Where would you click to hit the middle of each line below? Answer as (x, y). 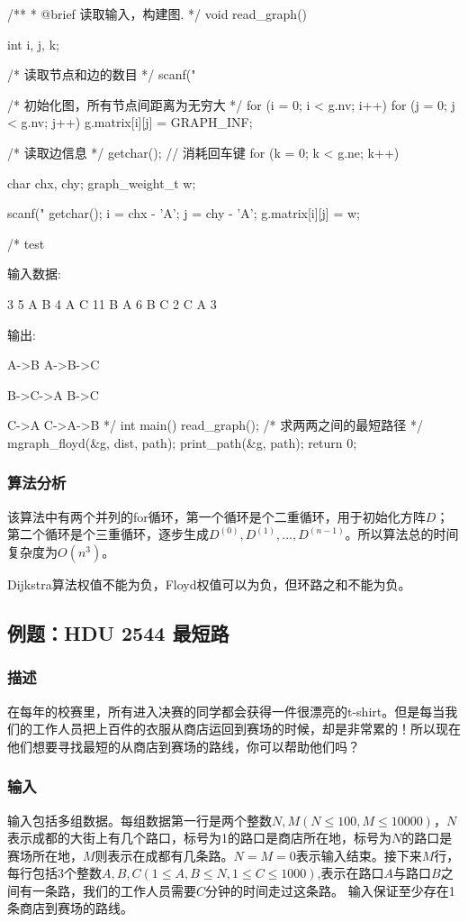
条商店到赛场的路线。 (70, 908)
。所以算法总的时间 (402, 534)
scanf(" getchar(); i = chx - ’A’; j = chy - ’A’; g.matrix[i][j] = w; (184, 213)
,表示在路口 (351, 873)
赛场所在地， (45, 855)
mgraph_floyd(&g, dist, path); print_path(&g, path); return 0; (182, 442)
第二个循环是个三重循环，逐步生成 (108, 534)
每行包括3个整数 (54, 873)
